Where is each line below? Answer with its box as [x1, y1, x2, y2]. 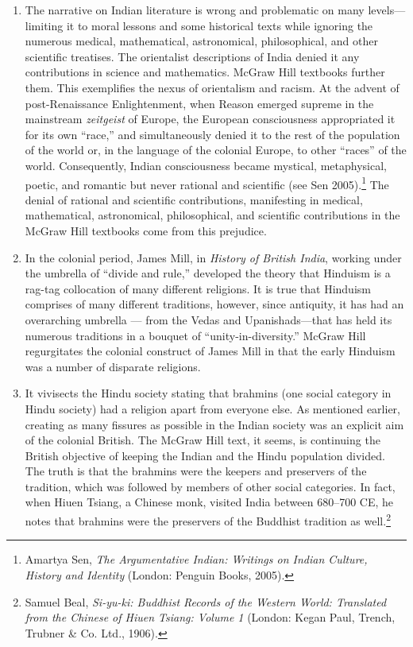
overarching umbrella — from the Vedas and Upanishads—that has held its [25, 311, 392, 327]
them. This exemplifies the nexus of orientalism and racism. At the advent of [25, 79, 399, 95]
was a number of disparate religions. [25, 358, 201, 374]
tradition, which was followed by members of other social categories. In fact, [25, 478, 396, 494]
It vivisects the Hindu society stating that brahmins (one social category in [25, 385, 392, 401]
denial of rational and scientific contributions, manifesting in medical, [25, 191, 363, 207]
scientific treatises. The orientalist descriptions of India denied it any [25, 48, 360, 64]
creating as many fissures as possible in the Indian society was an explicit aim [25, 416, 404, 432]
